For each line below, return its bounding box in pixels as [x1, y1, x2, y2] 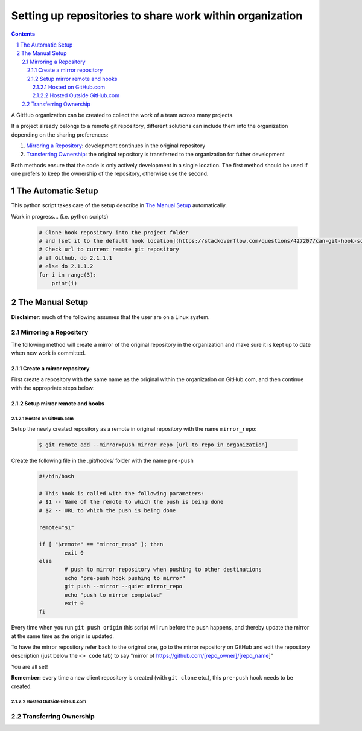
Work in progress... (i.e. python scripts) [11, 213, 109, 220]
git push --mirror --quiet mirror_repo [64, 583, 182, 590]
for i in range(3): [39, 271, 97, 278]
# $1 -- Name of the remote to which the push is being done [39, 498, 224, 506]
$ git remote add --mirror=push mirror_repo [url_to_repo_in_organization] [39, 442, 268, 448]
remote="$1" [39, 524, 75, 531]
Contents [11, 30, 36, 37]
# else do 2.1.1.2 [39, 263, 94, 270]
